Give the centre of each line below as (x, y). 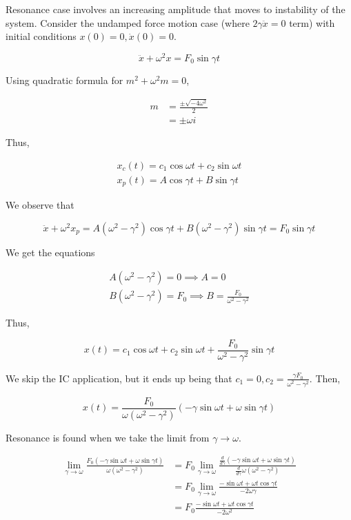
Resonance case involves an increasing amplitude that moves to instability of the (175, 9)
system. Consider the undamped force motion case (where (128, 22)
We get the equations (50, 252)
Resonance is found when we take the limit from (108, 437)
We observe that (40, 205)
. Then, (325, 378)
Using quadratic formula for (64, 80)
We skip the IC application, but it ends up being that (119, 378)
